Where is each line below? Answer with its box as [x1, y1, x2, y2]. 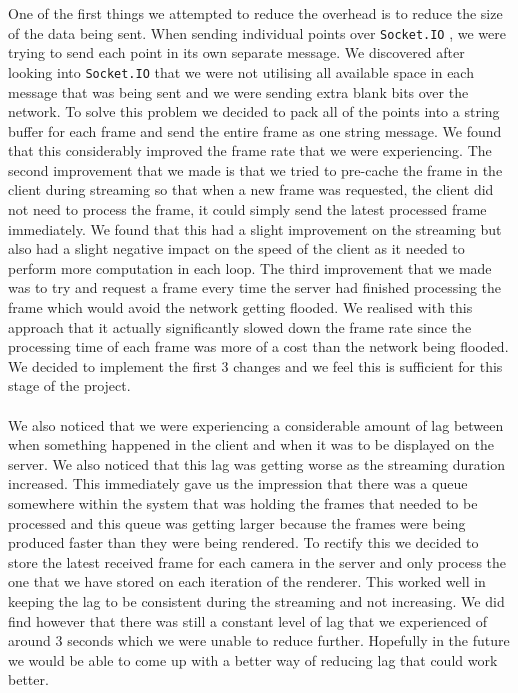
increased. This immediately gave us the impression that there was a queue [8, 473, 468, 494]
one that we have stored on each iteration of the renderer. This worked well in [8, 571, 486, 592]
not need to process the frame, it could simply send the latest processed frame [8, 199, 487, 220]
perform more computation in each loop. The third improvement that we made [8, 257, 492, 278]
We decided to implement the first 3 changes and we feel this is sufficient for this [8, 355, 503, 376]
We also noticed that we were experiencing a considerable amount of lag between [8, 414, 504, 435]
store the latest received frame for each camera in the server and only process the [8, 551, 507, 572]
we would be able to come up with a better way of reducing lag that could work [8, 649, 498, 670]
